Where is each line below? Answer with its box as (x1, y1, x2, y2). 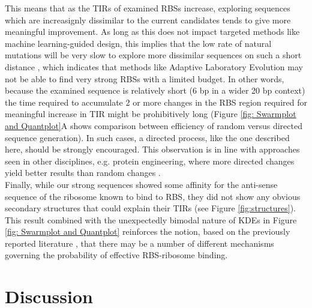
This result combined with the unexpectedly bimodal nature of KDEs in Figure (5, 213, 297, 226)
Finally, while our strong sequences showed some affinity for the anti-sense (5, 178, 278, 190)
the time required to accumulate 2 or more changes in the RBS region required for (5, 95, 307, 108)
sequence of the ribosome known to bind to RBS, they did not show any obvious (5, 190, 301, 202)
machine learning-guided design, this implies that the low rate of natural (5, 37, 272, 49)
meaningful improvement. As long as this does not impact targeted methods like (5, 25, 300, 38)
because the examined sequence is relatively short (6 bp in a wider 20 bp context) (5, 84, 305, 97)
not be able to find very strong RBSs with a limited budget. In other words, (5, 72, 284, 85)
